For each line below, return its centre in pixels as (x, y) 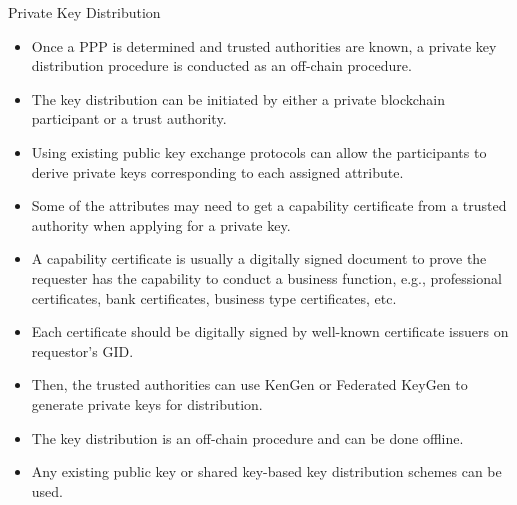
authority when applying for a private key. (161, 224)
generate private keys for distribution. (147, 403)
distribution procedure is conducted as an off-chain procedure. (221, 65)
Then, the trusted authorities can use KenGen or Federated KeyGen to (249, 384)
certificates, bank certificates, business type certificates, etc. (214, 297)
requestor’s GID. (82, 350)
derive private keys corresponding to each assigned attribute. (217, 171)
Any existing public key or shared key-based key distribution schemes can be (266, 471)
